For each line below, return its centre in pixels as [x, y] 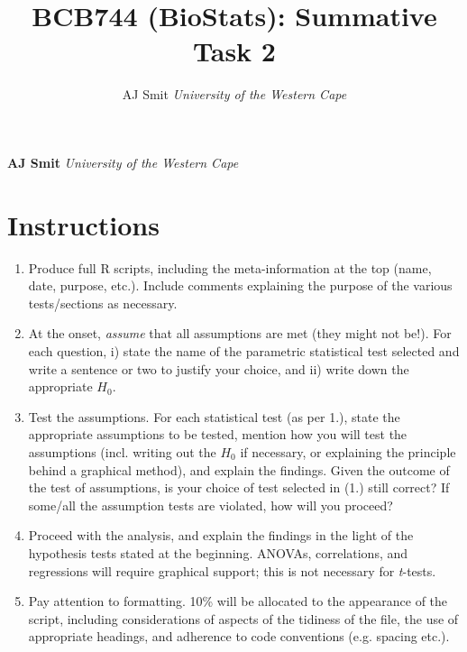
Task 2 [234, 51]
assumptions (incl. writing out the [122, 451]
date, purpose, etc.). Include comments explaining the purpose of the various [240, 285]
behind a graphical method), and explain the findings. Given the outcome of [239, 469]
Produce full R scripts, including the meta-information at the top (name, [230, 267]
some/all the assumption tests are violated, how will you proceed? [211, 505]
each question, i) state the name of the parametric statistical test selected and [244, 351]
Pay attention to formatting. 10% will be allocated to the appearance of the [238, 601]
